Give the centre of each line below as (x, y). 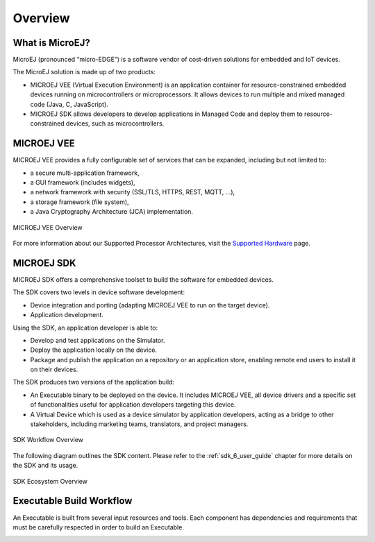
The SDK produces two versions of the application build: (94, 382)
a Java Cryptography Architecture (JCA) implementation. (112, 212)
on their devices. (54, 370)
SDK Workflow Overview (48, 440)
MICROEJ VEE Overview (48, 227)
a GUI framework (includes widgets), (83, 183)
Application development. (67, 315)
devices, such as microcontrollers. (115, 124)
